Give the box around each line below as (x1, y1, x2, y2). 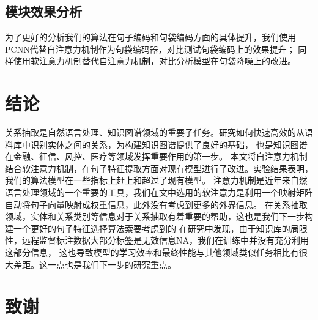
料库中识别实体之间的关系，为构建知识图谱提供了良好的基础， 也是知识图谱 (5, 138, 308, 151)
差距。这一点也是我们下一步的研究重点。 (13, 258, 176, 270)
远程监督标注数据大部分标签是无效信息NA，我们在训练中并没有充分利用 (21, 234, 309, 247)
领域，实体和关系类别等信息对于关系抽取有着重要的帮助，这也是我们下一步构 (5, 210, 313, 223)
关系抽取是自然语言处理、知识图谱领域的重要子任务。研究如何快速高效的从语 (5, 126, 313, 139)
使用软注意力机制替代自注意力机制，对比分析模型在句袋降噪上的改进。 (13, 54, 296, 67)
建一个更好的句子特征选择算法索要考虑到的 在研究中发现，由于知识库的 (5, 221, 290, 234)
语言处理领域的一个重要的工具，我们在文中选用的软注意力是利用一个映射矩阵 (5, 186, 313, 199)
